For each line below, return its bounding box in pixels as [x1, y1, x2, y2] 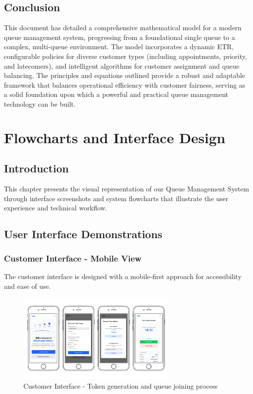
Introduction [4, 161, 69, 176]
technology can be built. [4, 98, 76, 109]
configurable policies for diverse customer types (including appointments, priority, [4, 51, 247, 61]
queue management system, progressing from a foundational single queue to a [4, 32, 235, 42]
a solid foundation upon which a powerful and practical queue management [4, 89, 229, 99]
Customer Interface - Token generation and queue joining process [23, 380, 217, 391]
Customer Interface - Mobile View [4, 252, 142, 264]
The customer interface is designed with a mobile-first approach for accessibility [4, 271, 242, 281]
